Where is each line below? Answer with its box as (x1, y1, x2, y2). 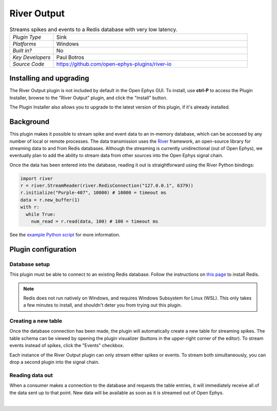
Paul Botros (56, 54, 85, 61)
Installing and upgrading (9, 74, 89, 83)
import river (20, 176, 53, 181)
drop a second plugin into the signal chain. (9, 359, 100, 365)
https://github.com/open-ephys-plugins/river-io (56, 60, 172, 68)
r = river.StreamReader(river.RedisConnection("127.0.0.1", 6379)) (20, 183, 194, 189)
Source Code (12, 60, 45, 68)
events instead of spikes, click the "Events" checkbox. (9, 342, 124, 349)
